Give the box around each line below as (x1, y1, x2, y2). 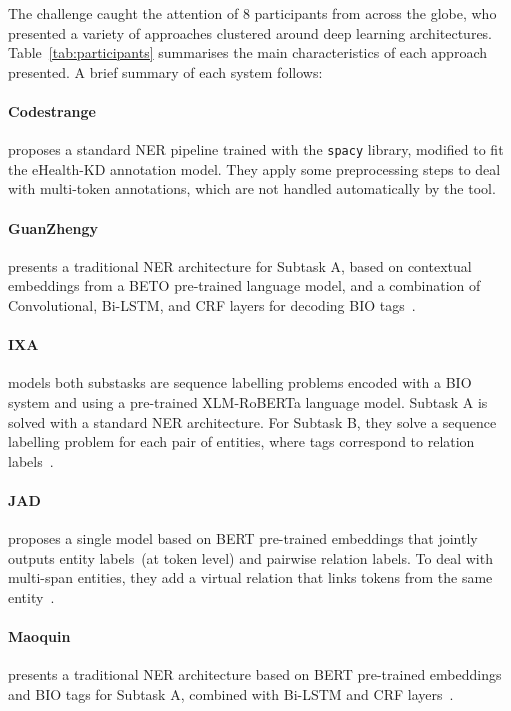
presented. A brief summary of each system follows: (8, 61, 323, 82)
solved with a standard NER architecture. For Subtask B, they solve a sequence (8, 411, 497, 432)
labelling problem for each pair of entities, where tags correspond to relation (8, 431, 475, 452)
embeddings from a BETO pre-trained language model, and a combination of (8, 275, 481, 296)
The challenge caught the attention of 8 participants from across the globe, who (8, 3, 497, 23)
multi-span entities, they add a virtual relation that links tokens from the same (8, 567, 493, 588)
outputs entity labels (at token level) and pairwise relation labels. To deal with (8, 547, 493, 568)
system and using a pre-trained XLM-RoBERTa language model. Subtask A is (8, 391, 488, 412)
